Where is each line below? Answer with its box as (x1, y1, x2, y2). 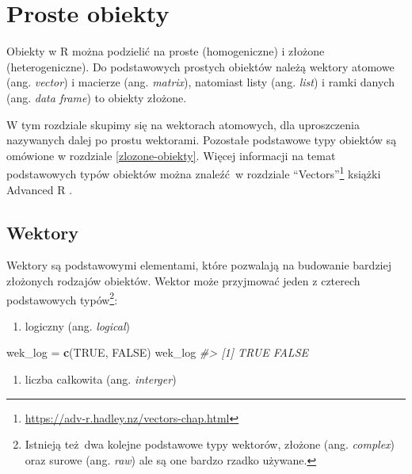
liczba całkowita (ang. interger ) (25, 370, 177, 387)
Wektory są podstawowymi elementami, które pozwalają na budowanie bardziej (6, 257, 391, 273)
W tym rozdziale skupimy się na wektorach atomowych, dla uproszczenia (6, 116, 360, 132)
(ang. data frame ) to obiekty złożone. (6, 89, 187, 105)
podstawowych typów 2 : (6, 289, 118, 308)
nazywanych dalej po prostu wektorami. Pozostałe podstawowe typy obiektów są (6, 132, 397, 148)
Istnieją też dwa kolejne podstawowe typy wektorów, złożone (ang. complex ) (25, 436, 395, 453)
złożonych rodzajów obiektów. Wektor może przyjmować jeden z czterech (6, 272, 360, 289)
